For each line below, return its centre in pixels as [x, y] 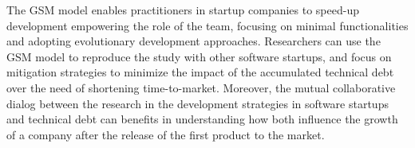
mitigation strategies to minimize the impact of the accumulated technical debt [200, 72]
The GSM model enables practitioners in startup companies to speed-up [183, 10]
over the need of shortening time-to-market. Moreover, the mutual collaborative [201, 87]
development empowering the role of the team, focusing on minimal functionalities [207, 25]
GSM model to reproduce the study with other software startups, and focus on [199, 56]
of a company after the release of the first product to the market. [166, 134]
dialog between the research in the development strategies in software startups [198, 103]
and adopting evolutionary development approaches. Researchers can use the [194, 41]
